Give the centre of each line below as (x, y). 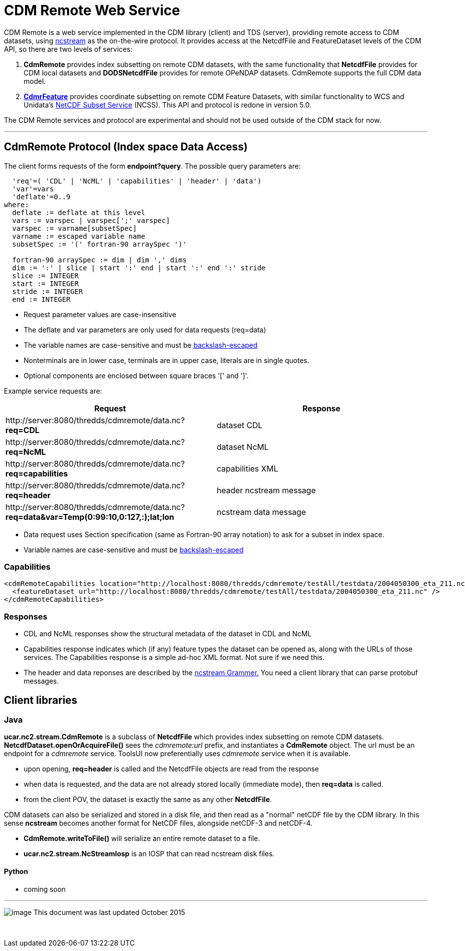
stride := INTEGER (48, 291)
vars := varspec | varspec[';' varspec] (91, 220)
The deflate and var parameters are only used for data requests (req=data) (145, 329)
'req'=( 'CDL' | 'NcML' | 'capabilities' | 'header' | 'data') (137, 181)
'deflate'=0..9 (41, 197)
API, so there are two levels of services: (68, 49)
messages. (41, 681)
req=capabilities (37, 473)
